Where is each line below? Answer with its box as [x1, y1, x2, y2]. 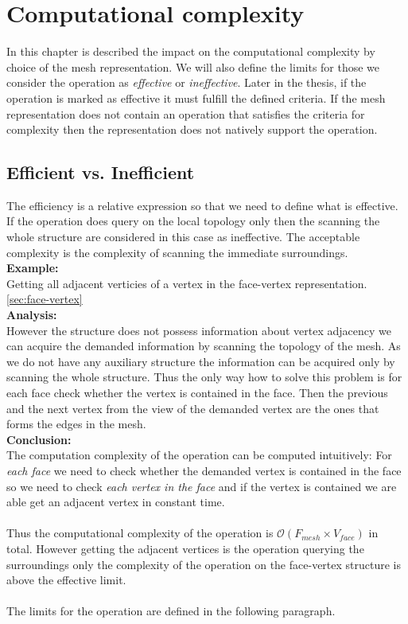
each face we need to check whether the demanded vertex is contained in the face [6, 462, 402, 478]
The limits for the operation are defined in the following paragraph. [6, 603, 336, 619]
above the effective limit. [6, 571, 126, 588]
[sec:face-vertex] [6, 291, 83, 307]
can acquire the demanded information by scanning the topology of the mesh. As [6, 337, 401, 354]
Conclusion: [6, 431, 72, 447]
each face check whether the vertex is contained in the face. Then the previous [6, 384, 388, 401]
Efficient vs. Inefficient [6, 160, 195, 185]
